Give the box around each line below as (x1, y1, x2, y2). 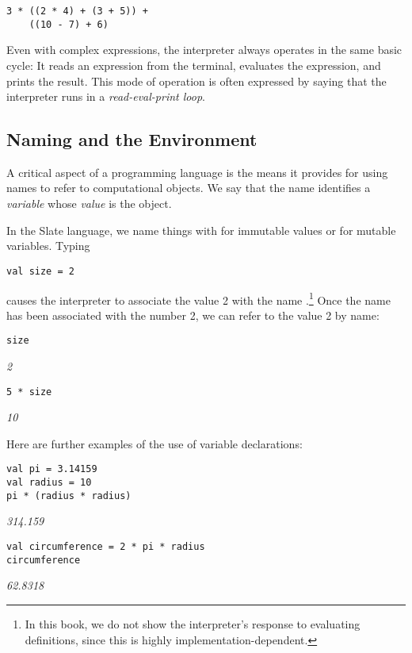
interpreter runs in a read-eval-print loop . (6, 88, 205, 105)
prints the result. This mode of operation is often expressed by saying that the (6, 72, 387, 89)
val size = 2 (6, 265, 74, 277)
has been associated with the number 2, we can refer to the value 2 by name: (6, 306, 380, 323)
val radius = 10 (6, 477, 92, 489)
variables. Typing (6, 237, 90, 254)
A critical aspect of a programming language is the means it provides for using (6, 163, 388, 180)
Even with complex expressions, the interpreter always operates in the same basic (6, 41, 402, 58)
